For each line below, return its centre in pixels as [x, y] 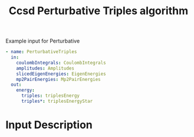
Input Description [49, 125]
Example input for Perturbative [43, 41]
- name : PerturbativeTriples [41, 52]
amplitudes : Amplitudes [45, 68]
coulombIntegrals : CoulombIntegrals [61, 63]
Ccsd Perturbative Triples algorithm [98, 11]
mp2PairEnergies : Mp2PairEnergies [58, 79]
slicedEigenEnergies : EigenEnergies [61, 74]
